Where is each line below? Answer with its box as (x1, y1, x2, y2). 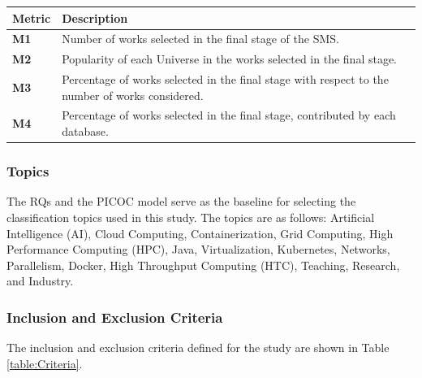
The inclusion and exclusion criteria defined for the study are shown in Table (6, 339, 390, 356)
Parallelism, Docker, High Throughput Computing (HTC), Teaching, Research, (6, 256, 400, 273)
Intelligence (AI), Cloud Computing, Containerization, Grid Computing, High (6, 224, 394, 241)
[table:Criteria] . (6, 354, 83, 371)
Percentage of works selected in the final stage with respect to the (62, 71, 389, 88)
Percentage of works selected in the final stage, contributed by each (62, 106, 396, 124)
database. (62, 123, 109, 140)
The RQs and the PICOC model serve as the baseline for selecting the (6, 193, 356, 210)
